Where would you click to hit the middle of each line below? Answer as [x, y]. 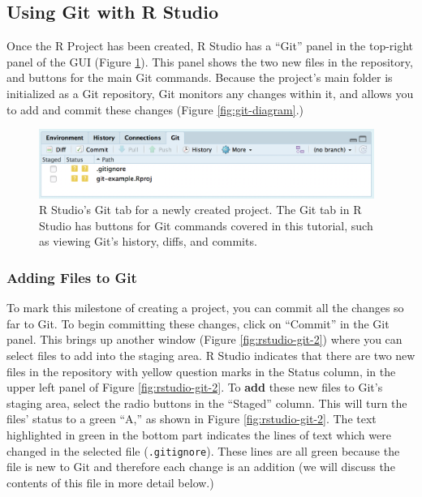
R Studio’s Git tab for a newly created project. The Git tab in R [200, 210]
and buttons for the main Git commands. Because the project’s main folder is [200, 77]
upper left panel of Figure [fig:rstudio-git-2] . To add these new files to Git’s [195, 387]
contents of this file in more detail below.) [110, 482]
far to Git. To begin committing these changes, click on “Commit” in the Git [198, 323]
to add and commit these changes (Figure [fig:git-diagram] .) [155, 109]
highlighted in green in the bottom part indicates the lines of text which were [199, 434]
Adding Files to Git [72, 277]
